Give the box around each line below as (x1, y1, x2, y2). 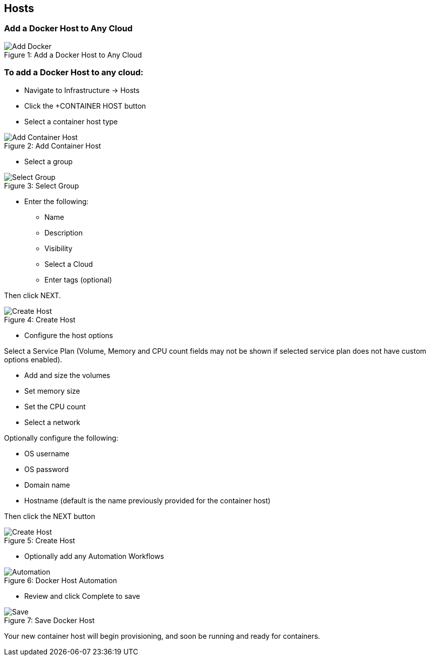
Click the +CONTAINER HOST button (24, 101, 146, 110)
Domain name (24, 480, 70, 489)
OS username (24, 449, 70, 458)
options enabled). (4, 355, 63, 364)
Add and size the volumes (24, 370, 111, 380)
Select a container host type (24, 117, 118, 126)
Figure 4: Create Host (4, 315, 76, 324)
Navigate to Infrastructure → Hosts (24, 85, 140, 95)
